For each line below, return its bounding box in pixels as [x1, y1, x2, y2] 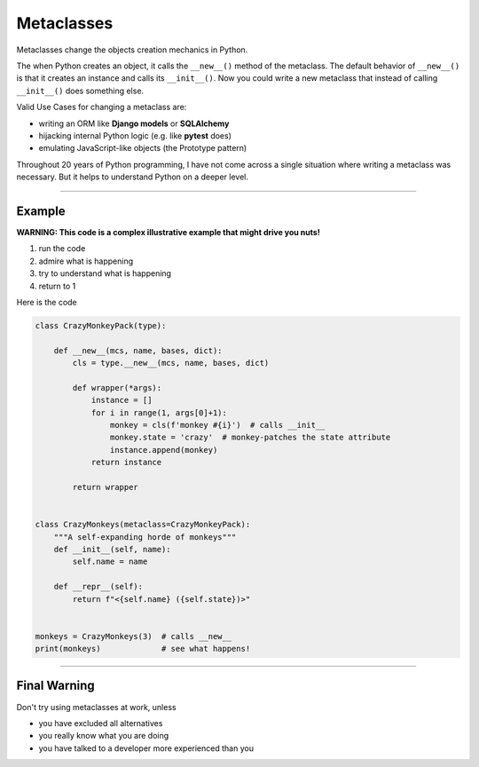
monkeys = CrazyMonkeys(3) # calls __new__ [35, 631, 232, 641]
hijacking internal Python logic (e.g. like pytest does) [38, 130, 232, 141]
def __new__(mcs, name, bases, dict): [53, 345, 223, 355]
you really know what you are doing [38, 731, 169, 741]
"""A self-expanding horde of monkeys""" [53, 532, 237, 542]
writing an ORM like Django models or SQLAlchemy [38, 118, 230, 129]
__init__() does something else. [16, 85, 145, 96]
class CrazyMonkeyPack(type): [35, 320, 167, 330]
